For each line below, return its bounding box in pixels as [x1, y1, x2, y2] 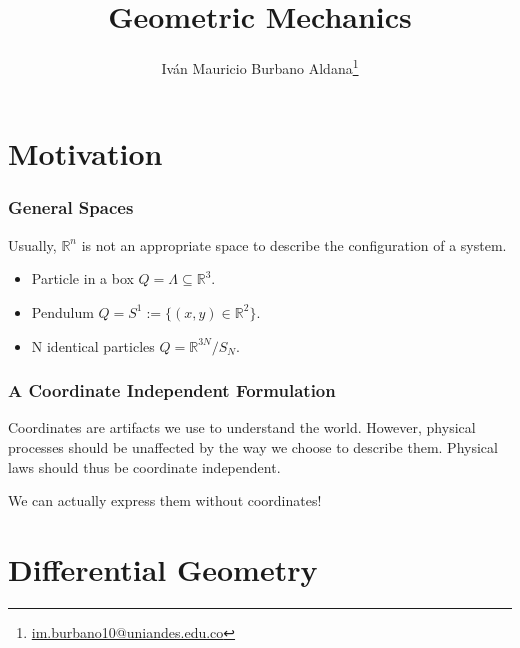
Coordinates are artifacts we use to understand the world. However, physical [8, 417, 476, 438]
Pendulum [31, 301, 94, 322]
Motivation [8, 133, 163, 174]
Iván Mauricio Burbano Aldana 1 [161, 55, 359, 78]
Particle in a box [31, 268, 134, 289]
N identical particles [31, 335, 155, 356]
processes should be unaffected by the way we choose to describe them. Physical [8, 436, 498, 457]
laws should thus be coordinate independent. [8, 456, 281, 477]
